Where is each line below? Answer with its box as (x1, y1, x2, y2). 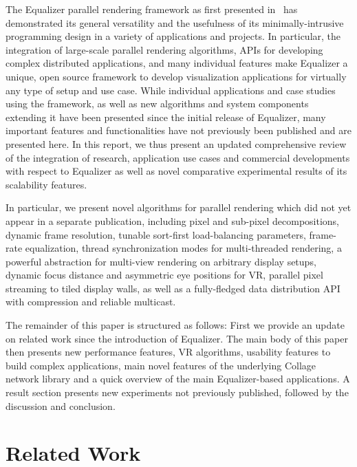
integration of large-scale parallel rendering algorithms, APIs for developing (6, 42, 323, 56)
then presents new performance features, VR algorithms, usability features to (6, 345, 331, 359)
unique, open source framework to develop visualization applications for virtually (6, 69, 347, 83)
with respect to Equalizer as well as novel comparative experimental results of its (6, 164, 347, 178)
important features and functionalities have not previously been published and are (6, 123, 351, 138)
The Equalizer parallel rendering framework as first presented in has (6, 2, 298, 16)
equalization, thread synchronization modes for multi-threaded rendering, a (25, 241, 342, 255)
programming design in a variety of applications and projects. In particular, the (6, 29, 341, 43)
